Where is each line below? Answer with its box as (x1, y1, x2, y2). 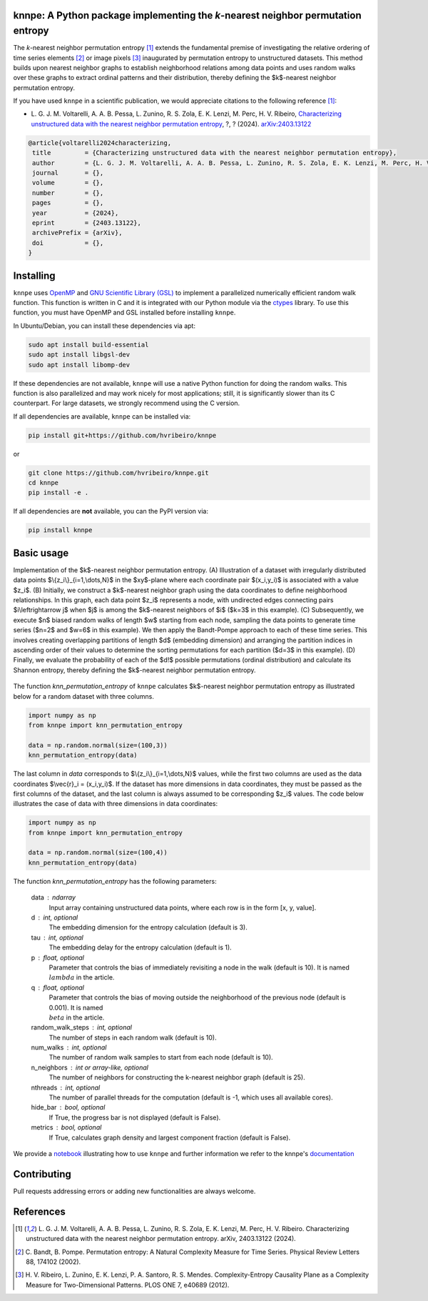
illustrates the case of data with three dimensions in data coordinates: (13, 799, 218, 808)
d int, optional (31, 913, 78, 922)
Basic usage (13, 547, 69, 559)
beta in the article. (49, 1013, 105, 1022)
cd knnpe (28, 479, 59, 487)
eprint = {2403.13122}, (32, 219, 142, 226)
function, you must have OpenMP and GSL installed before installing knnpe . (13, 308, 236, 317)
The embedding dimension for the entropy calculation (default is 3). (49, 923, 248, 932)
